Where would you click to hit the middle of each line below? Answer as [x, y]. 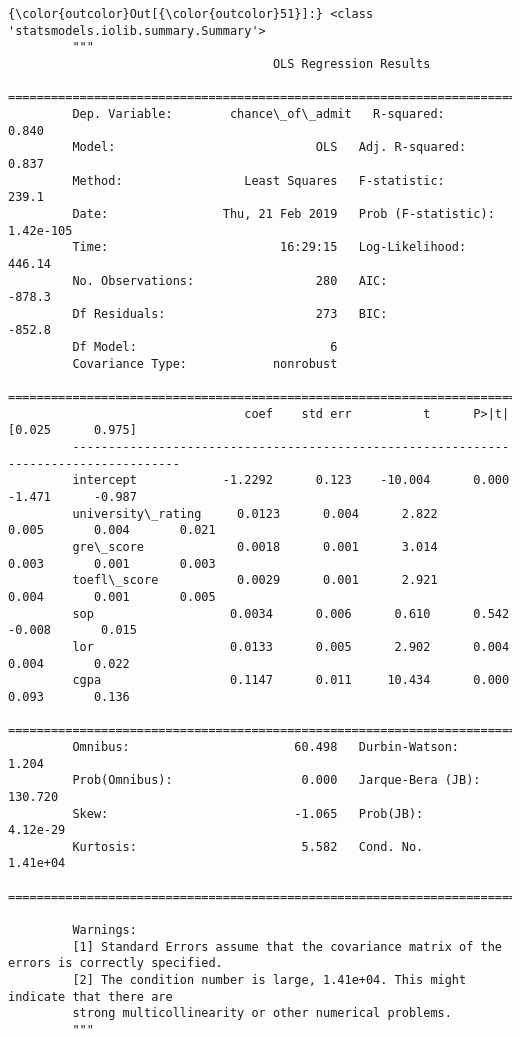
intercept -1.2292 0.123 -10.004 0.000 [291, 480]
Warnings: [104, 930]
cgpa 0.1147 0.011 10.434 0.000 [291, 680]
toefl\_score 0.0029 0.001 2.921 [255, 580]
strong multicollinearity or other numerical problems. [262, 1013]
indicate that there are [90, 996]
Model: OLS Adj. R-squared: [269, 147]
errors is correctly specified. [115, 963]
